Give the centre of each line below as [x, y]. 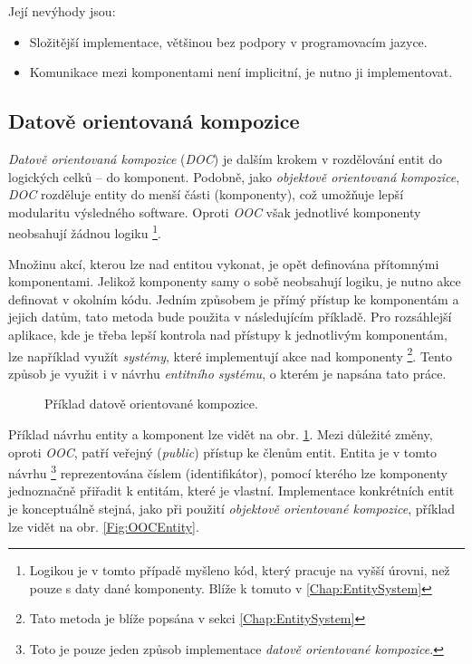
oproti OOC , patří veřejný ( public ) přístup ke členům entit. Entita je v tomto [223, 452]
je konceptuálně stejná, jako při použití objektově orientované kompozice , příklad [232, 509]
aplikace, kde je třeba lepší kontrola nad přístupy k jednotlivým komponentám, [228, 334]
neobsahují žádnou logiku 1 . [85, 232]
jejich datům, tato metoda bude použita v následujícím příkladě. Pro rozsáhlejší [230, 317]
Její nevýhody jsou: [62, 11]
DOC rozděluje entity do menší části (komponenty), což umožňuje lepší [206, 194]
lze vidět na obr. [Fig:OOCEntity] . [104, 526]
